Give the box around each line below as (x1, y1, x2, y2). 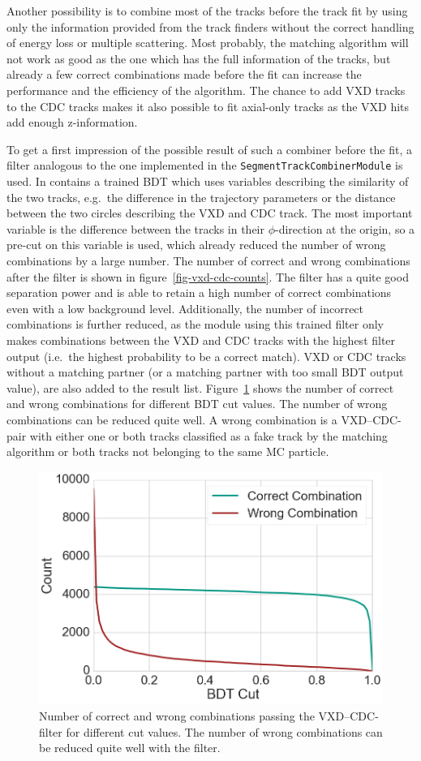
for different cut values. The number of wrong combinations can (66, 723, 383, 740)
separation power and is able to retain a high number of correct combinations (6, 284, 392, 301)
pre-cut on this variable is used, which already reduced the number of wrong (6, 236, 386, 253)
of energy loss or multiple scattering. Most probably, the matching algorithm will (6, 34, 409, 51)
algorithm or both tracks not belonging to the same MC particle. (6, 443, 329, 460)
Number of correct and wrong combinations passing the (39, 707, 315, 724)
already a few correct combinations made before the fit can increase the (6, 66, 362, 83)
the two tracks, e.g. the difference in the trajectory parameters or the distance (6, 188, 396, 205)
